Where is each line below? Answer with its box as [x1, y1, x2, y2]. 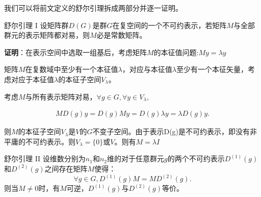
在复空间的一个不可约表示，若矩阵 [112, 19, 227, 30]
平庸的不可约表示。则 [4, 136, 75, 146]
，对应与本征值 [122, 64, 172, 75]
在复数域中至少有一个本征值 [25, 64, 118, 75]
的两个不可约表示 [167, 153, 225, 164]
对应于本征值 [11, 73, 54, 84]
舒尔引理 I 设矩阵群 [4, 19, 69, 30]
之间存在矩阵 [44, 163, 88, 174]
